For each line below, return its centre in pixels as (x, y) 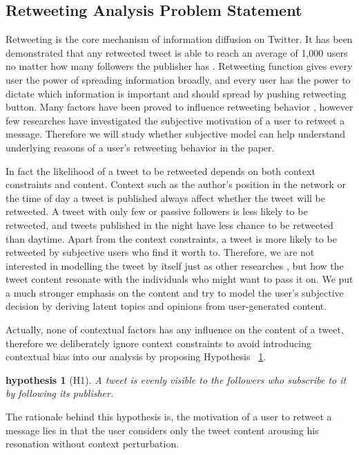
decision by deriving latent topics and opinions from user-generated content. (166, 306)
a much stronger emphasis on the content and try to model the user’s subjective (175, 292)
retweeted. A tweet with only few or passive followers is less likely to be (157, 211)
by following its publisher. (60, 393)
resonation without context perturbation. (93, 444)
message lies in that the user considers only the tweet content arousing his (162, 430)
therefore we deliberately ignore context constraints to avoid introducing (158, 343)
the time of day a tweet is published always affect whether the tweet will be (165, 197)
